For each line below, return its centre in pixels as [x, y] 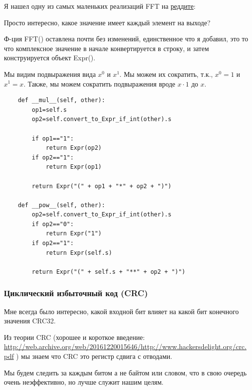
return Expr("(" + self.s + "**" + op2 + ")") [109, 272]
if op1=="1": [53, 138]
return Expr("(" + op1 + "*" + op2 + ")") [102, 186]
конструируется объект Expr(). [50, 58]
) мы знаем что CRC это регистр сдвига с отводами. [94, 356]
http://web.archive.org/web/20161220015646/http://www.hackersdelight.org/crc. [125, 346]
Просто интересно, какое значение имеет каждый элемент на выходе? [107, 22]
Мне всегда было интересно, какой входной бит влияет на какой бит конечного [121, 311]
